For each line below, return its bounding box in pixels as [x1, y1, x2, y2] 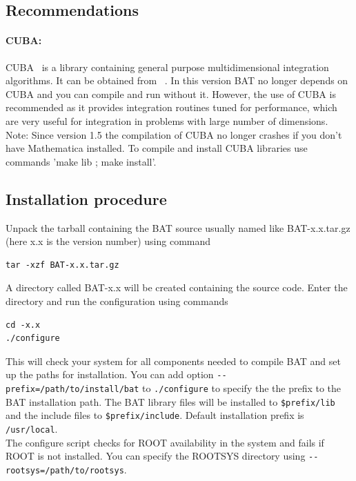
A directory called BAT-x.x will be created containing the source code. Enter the [6, 280, 348, 295]
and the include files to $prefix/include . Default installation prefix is [6, 408, 304, 422]
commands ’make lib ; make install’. [6, 154, 157, 168]
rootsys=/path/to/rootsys [6, 465, 124, 475]
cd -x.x [6, 320, 41, 330]
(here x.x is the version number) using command [6, 234, 211, 248]
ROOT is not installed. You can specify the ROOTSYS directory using [6, 449, 306, 463]
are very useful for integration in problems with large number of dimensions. [6, 113, 328, 128]
